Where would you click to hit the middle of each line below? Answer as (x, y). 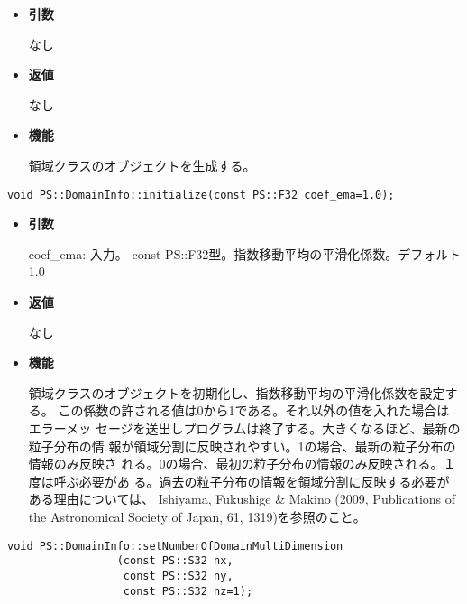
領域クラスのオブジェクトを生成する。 (142, 165)
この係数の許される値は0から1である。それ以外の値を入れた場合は (254, 410)
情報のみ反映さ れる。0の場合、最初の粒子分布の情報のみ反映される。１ (242, 464)
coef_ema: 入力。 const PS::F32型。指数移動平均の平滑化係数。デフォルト (245, 253)
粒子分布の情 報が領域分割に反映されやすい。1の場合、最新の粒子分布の (242, 446)
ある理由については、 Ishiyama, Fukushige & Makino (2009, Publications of (242, 499)
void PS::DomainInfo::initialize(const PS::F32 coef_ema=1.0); (201, 195)
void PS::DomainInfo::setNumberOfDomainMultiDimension (175, 546)
